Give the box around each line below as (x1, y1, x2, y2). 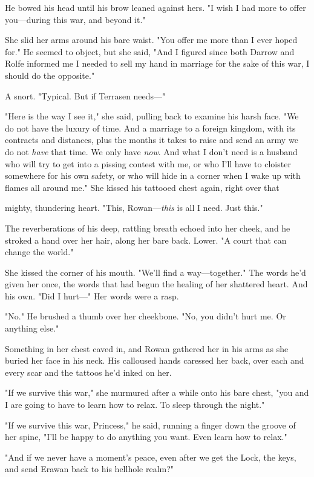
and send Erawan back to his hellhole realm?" (5, 462, 174, 475)
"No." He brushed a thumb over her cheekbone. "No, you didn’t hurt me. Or (5, 310, 286, 322)
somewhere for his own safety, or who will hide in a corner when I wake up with (5, 169, 301, 182)
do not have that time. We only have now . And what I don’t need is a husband (5, 145, 298, 158)
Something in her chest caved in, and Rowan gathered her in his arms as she (5, 342, 289, 355)
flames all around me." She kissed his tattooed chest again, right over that (5, 181, 280, 193)
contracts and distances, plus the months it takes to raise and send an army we (5, 133, 298, 146)
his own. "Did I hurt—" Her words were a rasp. (5, 289, 179, 302)
